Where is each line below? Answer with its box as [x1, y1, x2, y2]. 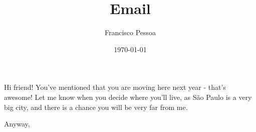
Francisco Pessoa [104, 27, 156, 38]
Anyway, [4, 118, 30, 129]
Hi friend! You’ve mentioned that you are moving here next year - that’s [4, 82, 226, 92]
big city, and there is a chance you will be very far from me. [4, 101, 188, 112]
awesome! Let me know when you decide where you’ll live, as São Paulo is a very [4, 91, 252, 102]
